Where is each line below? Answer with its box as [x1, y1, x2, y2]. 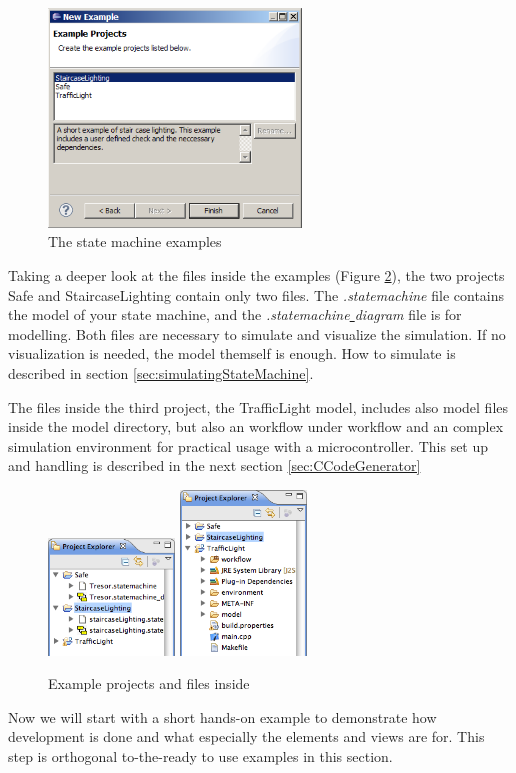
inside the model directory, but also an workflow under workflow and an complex [8, 416, 504, 437]
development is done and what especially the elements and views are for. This [8, 726, 485, 747]
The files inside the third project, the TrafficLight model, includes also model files [8, 396, 509, 417]
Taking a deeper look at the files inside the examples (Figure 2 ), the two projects [8, 264, 505, 285]
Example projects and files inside [48, 673, 250, 694]
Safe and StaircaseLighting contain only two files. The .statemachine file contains [8, 284, 505, 305]
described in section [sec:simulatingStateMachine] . [8, 362, 314, 383]
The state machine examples [48, 231, 222, 252]
